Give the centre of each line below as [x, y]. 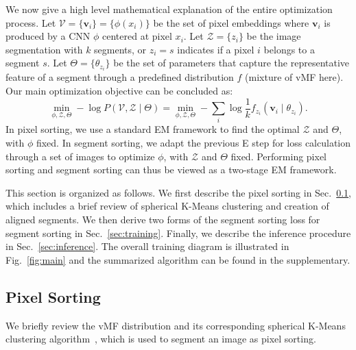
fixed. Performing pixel [278, 156]
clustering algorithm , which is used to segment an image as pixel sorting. [161, 339]
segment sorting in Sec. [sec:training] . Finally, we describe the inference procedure [178, 233]
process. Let [31, 22]
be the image [274, 36]
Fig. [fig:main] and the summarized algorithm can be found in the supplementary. [178, 259]
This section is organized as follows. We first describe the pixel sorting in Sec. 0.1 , [178, 192]
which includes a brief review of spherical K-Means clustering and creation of [167, 206]
